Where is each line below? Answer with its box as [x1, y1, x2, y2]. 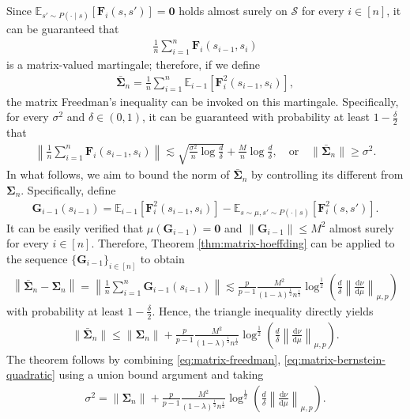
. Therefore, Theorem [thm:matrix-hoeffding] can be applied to [91, 235, 395, 251]
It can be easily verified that [6, 219, 144, 236]
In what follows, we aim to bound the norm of [6, 166, 230, 183]
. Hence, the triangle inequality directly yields [152, 302, 374, 319]
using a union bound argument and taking [58, 366, 264, 383]
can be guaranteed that [6, 21, 119, 37]
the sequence [6, 250, 68, 266]
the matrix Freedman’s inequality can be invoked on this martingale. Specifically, [6, 92, 399, 109]
